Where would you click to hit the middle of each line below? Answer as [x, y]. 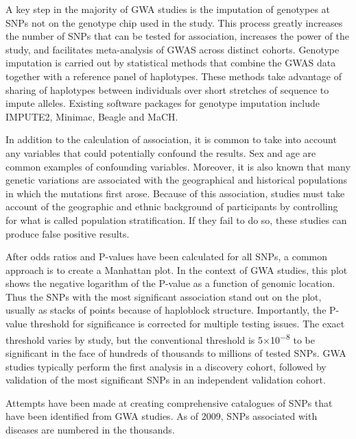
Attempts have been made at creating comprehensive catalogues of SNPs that [169, 402]
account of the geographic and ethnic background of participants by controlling [172, 206]
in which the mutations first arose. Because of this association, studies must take [175, 193]
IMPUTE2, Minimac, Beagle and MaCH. [92, 116]
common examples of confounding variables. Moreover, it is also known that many [178, 166]
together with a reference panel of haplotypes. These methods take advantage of [174, 76]
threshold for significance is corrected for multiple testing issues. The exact [188, 324]
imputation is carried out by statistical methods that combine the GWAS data [171, 63]
